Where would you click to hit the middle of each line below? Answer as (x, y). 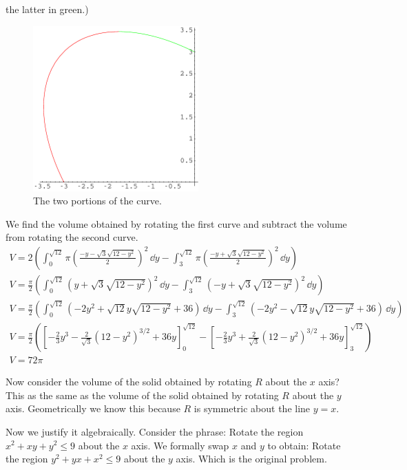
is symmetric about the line (252, 408)
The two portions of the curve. (97, 201)
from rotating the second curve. (72, 237)
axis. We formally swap (180, 445)
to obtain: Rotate (304, 445)
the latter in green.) (47, 9)
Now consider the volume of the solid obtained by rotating (129, 382)
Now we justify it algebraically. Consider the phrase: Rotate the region (155, 431)
